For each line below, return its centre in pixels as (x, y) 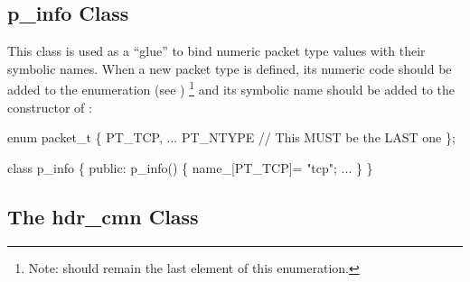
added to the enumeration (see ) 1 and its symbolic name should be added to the (231, 88)
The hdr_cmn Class (103, 216)
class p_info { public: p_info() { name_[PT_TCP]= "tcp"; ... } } (190, 167)
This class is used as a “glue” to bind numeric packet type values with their (216, 51)
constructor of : (50, 107)
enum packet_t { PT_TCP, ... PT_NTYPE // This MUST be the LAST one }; (231, 137)
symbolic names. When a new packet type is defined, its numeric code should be (230, 68)
